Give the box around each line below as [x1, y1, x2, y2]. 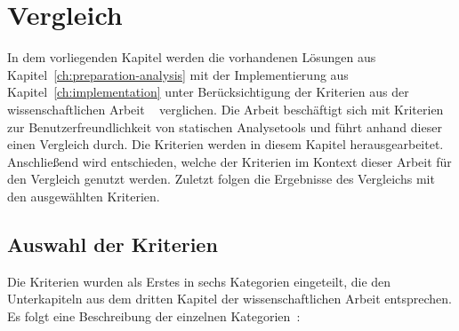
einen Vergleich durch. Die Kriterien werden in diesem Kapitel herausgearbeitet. [7, 135, 444, 154]
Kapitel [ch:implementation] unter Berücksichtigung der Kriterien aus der [7, 83, 409, 101]
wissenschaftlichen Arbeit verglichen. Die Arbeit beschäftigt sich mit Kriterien [7, 99, 444, 118]
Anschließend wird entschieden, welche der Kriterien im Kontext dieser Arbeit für [7, 152, 452, 170]
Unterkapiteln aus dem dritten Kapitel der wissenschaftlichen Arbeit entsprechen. [7, 289, 452, 308]
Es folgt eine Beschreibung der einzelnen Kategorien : [7, 306, 301, 325]
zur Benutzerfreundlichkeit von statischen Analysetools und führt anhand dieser [7, 117, 442, 136]
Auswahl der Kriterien [7, 230, 218, 257]
